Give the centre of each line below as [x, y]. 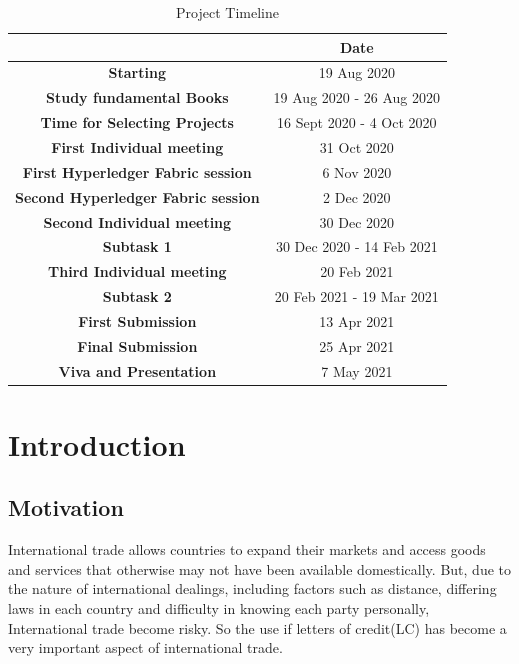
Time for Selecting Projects [137, 122]
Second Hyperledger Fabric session [137, 196]
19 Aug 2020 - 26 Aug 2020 [357, 97]
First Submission [137, 320]
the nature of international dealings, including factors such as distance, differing [252, 588]
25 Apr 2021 [357, 345]
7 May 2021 [357, 370]
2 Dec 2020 [357, 196]
